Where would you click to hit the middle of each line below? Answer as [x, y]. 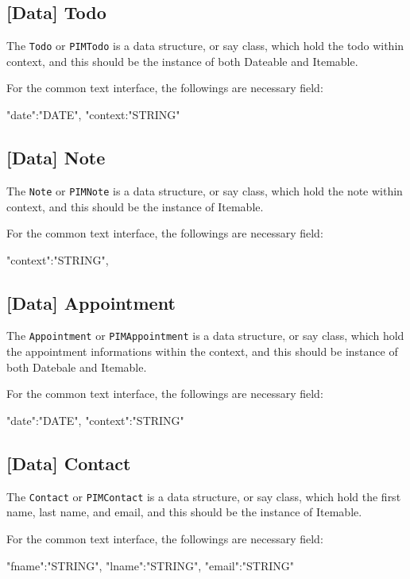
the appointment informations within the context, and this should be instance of [202, 351]
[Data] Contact [69, 463]
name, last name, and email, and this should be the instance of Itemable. [184, 512]
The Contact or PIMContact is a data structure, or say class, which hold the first [204, 496]
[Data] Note [56, 158]
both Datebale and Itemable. [77, 367]
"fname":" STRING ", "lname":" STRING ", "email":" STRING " [151, 565]
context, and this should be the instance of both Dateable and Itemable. [182, 61]
